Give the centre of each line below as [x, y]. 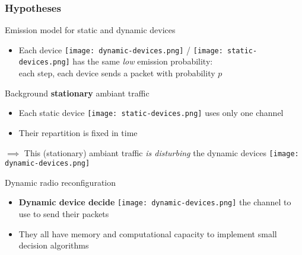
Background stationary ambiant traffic [77, 93]
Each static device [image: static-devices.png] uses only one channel [151, 113]
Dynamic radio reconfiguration [61, 182]
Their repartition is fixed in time [78, 132]
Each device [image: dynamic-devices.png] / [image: [121, 49]
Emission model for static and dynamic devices [90, 30]
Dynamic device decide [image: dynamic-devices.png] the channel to [155, 202]
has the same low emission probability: [143, 61]
